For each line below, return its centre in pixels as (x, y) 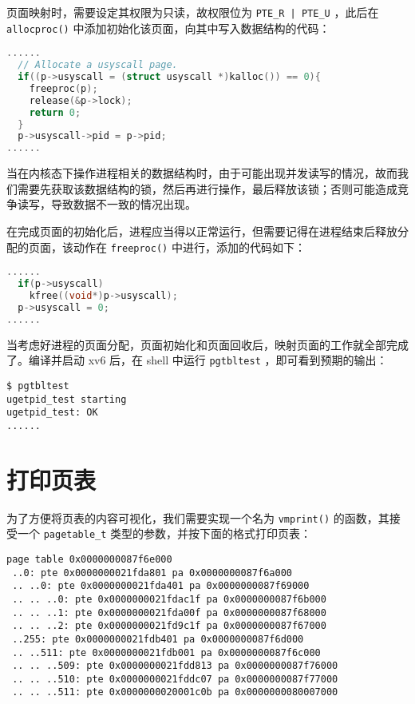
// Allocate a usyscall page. (98, 65)
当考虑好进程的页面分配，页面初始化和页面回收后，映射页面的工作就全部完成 (207, 344)
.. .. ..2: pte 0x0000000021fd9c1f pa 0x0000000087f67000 (169, 626)
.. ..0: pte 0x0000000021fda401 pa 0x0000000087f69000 (161, 586)
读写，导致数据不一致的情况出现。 (107, 204)
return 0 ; (55, 112)
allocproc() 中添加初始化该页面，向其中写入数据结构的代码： (168, 28)
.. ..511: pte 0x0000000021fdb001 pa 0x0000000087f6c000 (166, 652)
